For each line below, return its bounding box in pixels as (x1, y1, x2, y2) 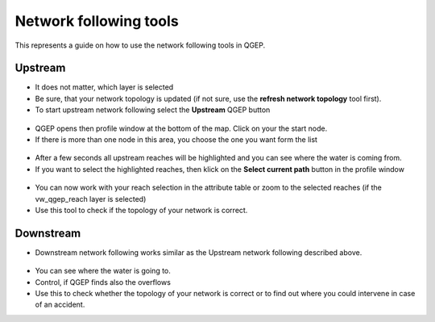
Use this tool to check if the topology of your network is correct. (35, 205, 248, 215)
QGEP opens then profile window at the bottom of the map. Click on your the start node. (35, 123, 328, 133)
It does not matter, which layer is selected (35, 82, 174, 92)
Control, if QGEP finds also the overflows (35, 277, 171, 286)
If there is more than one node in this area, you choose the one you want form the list (35, 135, 318, 144)
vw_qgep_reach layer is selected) (35, 194, 147, 203)
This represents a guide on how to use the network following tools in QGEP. (14, 40, 266, 50)
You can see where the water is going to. (35, 266, 171, 276)
